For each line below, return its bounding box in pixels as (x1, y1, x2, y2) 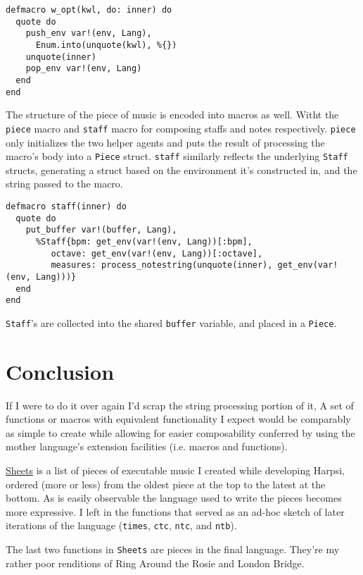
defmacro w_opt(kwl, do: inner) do (6, 5, 172, 15)
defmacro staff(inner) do (6, 201, 127, 211)
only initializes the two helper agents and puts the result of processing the (6, 135, 325, 149)
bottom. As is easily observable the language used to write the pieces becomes (6, 490, 342, 505)
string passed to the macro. (6, 176, 123, 191)
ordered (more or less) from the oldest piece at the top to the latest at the (6, 476, 326, 491)
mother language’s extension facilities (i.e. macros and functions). (6, 439, 288, 454)
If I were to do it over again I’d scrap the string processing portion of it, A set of (6, 397, 354, 412)
